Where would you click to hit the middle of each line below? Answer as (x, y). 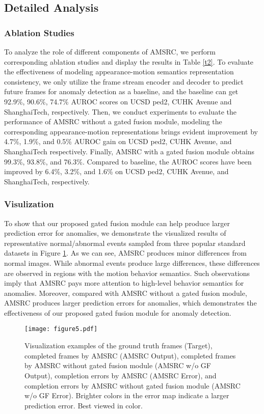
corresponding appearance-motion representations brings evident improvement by (131, 131)
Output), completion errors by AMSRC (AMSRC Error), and (121, 375)
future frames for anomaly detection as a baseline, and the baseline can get (121, 91)
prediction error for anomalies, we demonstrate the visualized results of (115, 233)
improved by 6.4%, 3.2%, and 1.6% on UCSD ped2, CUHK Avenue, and (116, 171)
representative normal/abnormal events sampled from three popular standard (125, 243)
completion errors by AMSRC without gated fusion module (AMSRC (133, 385)
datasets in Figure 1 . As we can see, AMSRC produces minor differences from (125, 253)
